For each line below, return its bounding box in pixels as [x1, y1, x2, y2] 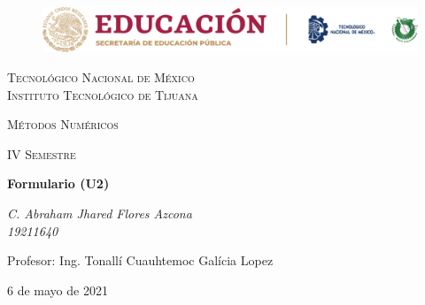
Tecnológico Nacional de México [7, 67, 195, 86]
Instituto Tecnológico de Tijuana [7, 85, 198, 103]
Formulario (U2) [7, 174, 110, 193]
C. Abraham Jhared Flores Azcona [7, 203, 192, 222]
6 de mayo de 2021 [7, 280, 108, 299]
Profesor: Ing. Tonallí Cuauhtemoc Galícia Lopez [7, 251, 274, 270]
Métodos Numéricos [7, 115, 119, 133]
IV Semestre [7, 144, 76, 163]
